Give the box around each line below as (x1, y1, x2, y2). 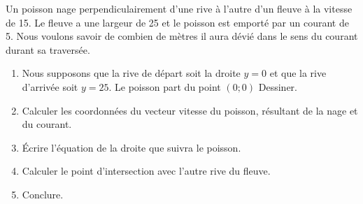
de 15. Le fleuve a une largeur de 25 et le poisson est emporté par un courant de (6, 15, 349, 29)
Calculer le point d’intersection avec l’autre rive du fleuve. (22, 163, 271, 178)
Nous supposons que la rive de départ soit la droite (22, 66, 241, 80)
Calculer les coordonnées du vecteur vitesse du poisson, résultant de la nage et (22, 103, 358, 117)
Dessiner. (258, 79, 297, 94)
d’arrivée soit (22, 79, 78, 94)
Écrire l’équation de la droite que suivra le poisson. (22, 140, 241, 154)
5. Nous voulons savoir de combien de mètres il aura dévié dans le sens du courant (6, 29, 358, 43)
